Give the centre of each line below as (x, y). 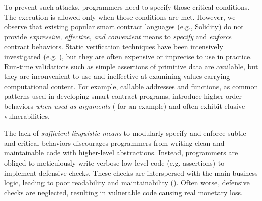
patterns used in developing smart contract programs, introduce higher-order (123, 96)
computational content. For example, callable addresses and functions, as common (131, 86)
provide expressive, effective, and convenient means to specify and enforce (118, 36)
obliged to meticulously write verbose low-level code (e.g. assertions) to (114, 162)
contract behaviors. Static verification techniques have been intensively (114, 46)
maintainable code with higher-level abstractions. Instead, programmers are (121, 153)
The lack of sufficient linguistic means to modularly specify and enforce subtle (125, 133)
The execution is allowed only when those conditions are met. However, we (120, 16)
